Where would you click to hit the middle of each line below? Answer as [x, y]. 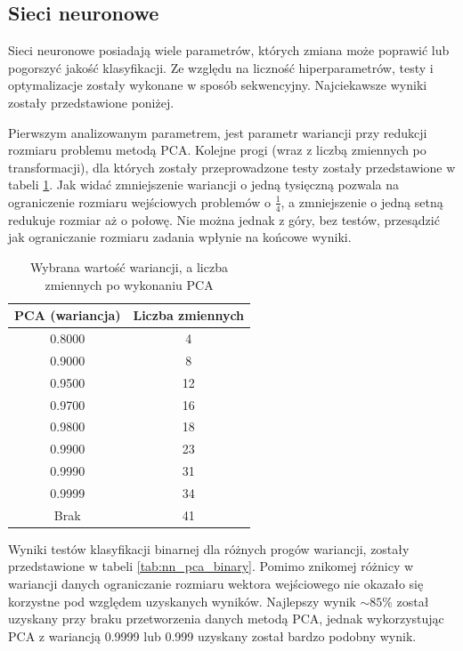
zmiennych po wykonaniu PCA [129, 284]
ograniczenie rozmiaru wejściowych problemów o [139, 201]
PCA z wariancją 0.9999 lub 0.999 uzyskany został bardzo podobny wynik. [212, 635]
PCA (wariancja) [68, 315]
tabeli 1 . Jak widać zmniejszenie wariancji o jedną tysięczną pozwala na [204, 185]
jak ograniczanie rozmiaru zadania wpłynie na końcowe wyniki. [180, 237]
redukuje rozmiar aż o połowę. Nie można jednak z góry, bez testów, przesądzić [224, 219]
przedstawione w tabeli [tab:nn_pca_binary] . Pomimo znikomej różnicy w [211, 566]
